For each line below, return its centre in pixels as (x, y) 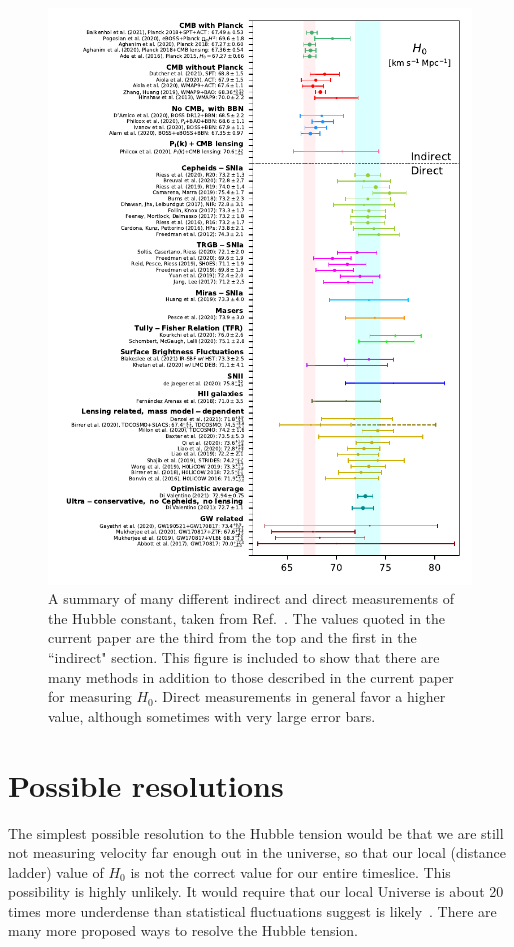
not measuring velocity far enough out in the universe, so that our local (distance (257, 852)
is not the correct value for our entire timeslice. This (290, 871)
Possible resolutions (146, 784)
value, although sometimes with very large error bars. (212, 715)
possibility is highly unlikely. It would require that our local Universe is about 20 (256, 891)
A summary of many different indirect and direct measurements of (251, 598)
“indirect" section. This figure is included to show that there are (244, 657)
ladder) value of (56, 871)
